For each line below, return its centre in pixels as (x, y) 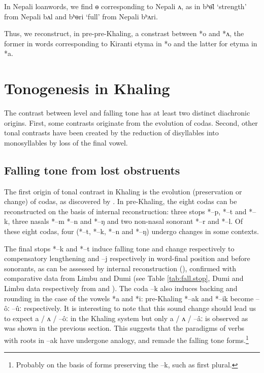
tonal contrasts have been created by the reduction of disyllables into (111, 133)
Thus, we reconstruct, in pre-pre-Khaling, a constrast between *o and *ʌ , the (124, 33)
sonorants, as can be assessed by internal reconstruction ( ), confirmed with (120, 268)
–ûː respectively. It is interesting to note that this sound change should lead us (134, 308)
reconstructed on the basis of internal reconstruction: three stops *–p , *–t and (125, 211)
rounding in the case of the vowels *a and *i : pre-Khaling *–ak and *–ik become (129, 298)
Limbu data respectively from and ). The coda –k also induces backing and (121, 288)
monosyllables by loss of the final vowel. (66, 142)
